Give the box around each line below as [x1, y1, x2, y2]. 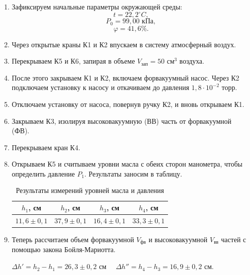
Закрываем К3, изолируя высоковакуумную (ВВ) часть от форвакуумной [11, 115, 232, 126]
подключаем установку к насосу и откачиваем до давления [11, 82, 189, 92]
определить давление [11, 168, 75, 179]
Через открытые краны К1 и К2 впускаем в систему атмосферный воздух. [11, 39, 236, 49]
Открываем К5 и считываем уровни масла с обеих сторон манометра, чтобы [11, 159, 243, 169]
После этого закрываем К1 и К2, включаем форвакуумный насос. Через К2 [11, 72, 240, 83]
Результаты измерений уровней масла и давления [15, 185, 165, 195]
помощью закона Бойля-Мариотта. [11, 244, 116, 255]
